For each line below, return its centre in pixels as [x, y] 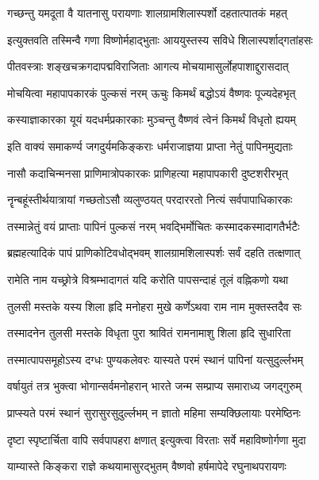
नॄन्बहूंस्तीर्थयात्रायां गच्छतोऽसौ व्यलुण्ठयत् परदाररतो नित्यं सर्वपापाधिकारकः [150, 200]
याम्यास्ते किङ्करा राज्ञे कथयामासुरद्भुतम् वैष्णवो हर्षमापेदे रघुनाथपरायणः [147, 466]
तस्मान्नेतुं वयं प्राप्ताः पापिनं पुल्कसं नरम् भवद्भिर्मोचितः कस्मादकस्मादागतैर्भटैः [154, 226]
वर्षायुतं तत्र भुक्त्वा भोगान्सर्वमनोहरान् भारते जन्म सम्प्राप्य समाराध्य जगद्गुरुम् [154, 386]
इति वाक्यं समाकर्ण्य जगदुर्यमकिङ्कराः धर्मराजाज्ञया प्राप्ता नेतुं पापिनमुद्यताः [150, 146]
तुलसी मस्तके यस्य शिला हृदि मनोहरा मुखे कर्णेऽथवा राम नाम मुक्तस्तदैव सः [155, 306]
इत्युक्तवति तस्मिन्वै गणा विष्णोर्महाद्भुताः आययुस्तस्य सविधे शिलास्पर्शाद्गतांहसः [160, 39]
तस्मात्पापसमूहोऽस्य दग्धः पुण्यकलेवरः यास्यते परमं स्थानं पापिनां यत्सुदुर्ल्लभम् [156, 359]
